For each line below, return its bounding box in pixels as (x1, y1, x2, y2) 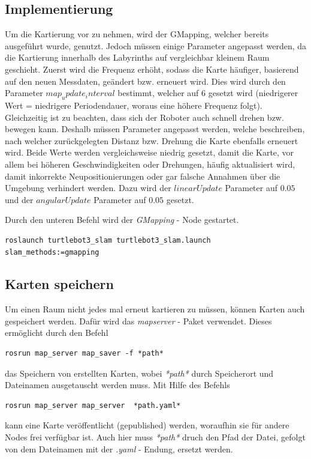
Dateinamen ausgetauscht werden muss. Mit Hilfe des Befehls (5, 378, 230, 391)
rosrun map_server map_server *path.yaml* (5, 401, 181, 410)
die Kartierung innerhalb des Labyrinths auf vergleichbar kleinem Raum (5, 51, 270, 64)
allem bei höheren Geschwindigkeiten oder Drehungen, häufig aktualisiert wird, (5, 157, 295, 170)
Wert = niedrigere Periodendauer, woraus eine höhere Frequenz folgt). (5, 99, 262, 111)
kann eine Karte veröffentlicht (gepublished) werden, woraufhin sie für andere (5, 419, 289, 431)
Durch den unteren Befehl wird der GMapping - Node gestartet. (5, 213, 239, 226)
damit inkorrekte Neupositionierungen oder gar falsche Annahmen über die (5, 169, 280, 182)
